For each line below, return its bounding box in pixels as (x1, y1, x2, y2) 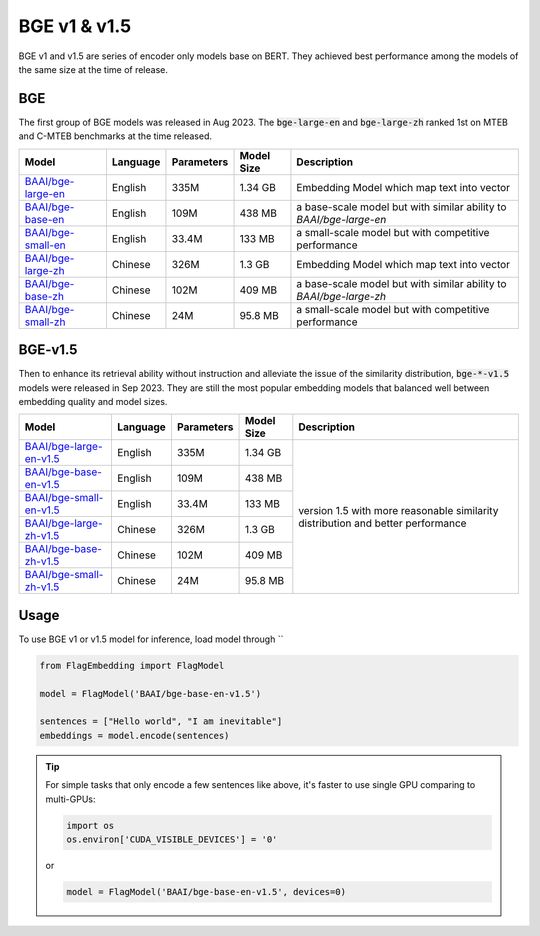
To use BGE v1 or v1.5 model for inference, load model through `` (18, 633, 284, 645)
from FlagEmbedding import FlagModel (39, 660, 225, 671)
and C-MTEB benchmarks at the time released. (18, 130, 212, 142)
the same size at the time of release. (18, 63, 169, 75)
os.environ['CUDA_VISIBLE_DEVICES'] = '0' (66, 833, 278, 845)
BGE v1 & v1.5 (18, 15, 132, 37)
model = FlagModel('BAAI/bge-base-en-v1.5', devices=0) (66, 886, 347, 897)
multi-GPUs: (45, 793, 96, 805)
